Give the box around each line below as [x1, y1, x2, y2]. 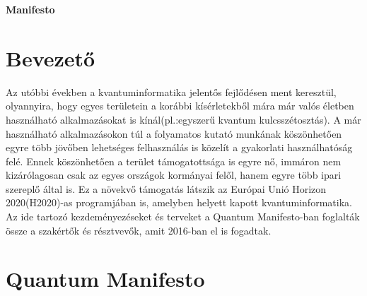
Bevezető [6, 43, 95, 72]
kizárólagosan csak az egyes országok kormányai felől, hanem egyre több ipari [6, 167, 342, 182]
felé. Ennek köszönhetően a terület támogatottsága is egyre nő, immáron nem [6, 153, 342, 168]
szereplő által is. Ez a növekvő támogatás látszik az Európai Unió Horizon [6, 181, 327, 196]
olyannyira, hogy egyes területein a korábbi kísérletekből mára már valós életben [6, 98, 354, 113]
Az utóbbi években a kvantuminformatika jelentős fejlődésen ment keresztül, [6, 84, 337, 99]
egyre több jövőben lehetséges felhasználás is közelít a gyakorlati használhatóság [6, 140, 353, 155]
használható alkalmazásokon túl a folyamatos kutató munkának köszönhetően [6, 126, 342, 141]
